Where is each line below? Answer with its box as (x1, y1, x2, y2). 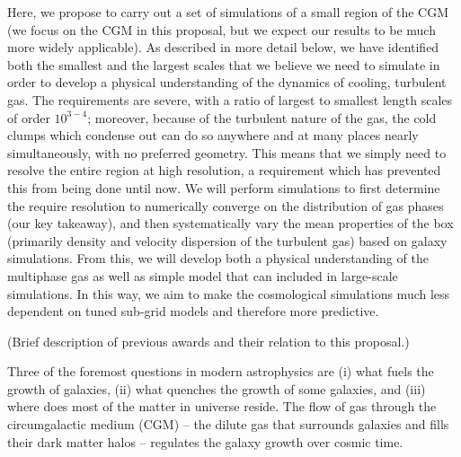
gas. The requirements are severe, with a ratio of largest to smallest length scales (7, 90, 453, 109)
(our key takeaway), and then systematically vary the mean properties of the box (7, 214, 454, 233)
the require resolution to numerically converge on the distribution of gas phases (7, 196, 444, 215)
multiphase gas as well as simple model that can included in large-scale (7, 266, 398, 285)
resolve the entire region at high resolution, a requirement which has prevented (7, 161, 441, 180)
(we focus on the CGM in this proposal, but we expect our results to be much (7, 20, 436, 39)
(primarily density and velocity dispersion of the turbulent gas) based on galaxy (7, 231, 448, 250)
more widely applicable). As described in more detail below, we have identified (7, 38, 439, 57)
